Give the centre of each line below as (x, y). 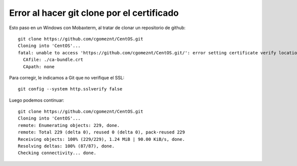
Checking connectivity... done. (57, 153)
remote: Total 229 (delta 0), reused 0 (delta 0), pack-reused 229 (101, 132)
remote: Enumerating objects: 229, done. (69, 125)
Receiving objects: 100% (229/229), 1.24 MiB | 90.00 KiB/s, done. (101, 139)
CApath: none (39, 66)
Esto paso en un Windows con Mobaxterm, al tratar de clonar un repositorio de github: (97, 28)
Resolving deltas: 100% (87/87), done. (66, 146)
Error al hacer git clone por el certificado (94, 13)
